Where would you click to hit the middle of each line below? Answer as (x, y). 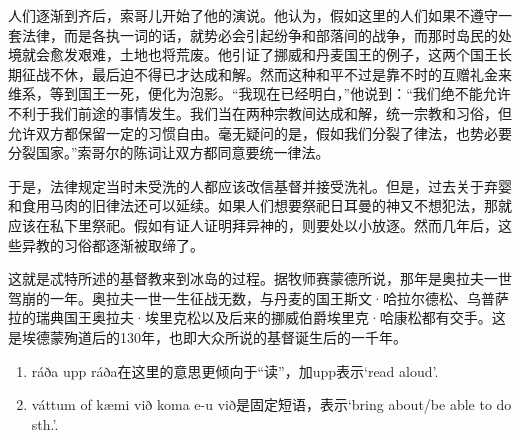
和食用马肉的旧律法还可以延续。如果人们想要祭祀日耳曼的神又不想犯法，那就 (260, 205)
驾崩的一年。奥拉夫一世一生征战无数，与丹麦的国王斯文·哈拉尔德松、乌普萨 (258, 297)
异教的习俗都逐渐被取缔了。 (112, 244)
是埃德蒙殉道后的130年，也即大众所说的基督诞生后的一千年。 (207, 336)
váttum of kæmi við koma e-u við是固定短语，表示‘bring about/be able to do (271, 404)
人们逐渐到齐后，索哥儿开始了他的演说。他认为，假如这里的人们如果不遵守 (253, 15)
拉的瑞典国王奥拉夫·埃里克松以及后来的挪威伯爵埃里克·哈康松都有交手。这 (257, 317)
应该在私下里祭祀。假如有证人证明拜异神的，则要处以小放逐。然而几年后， (253, 224)
